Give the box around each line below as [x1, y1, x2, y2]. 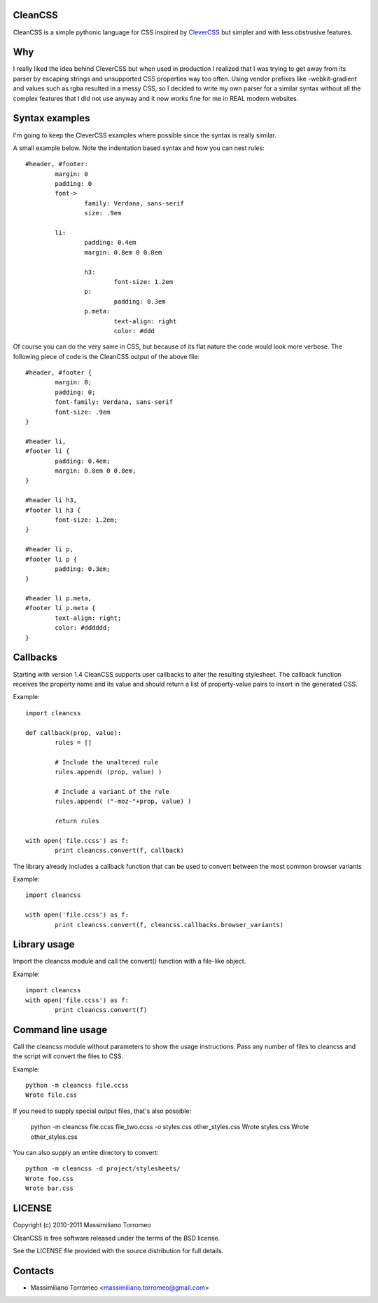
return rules [55, 817, 99, 825]
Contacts [13, 1264, 55, 1276]
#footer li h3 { [25, 506, 81, 514]
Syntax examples [13, 112, 90, 124]
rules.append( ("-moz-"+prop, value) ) [55, 797, 192, 806]
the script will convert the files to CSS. [13, 1052, 124, 1060]
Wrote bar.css [25, 1184, 73, 1192]
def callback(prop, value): [25, 729, 122, 736]
